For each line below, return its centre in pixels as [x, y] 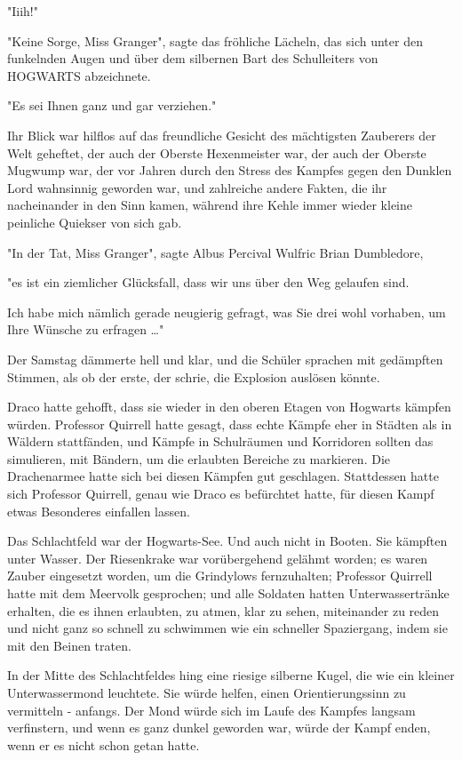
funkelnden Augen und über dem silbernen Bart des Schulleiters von [193, 58]
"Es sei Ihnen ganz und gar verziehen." [112, 105]
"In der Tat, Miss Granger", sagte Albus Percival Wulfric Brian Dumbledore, [215, 252]
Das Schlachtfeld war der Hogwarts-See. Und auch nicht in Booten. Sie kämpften [227, 541]
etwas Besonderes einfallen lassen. [99, 511]
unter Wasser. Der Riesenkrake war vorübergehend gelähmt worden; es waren [218, 558]
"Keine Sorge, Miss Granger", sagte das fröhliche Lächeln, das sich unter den [215, 40]
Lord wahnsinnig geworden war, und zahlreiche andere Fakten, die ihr [197, 187]
